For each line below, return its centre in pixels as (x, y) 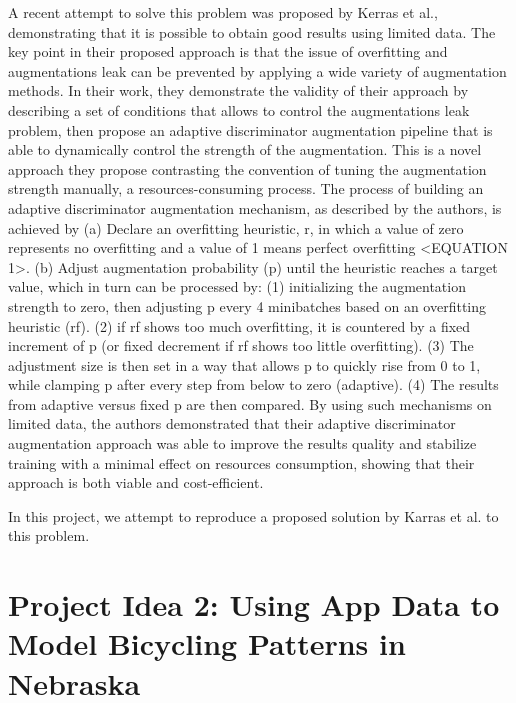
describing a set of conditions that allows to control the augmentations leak (239, 109)
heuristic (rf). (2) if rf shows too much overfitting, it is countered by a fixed (239, 325)
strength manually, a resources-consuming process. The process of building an (246, 188)
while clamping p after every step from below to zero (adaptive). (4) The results (253, 384)
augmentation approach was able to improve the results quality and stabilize (242, 443)
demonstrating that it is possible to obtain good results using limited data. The (252, 31)
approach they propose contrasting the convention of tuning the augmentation (247, 168)
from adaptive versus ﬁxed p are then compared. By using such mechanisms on (250, 403)
